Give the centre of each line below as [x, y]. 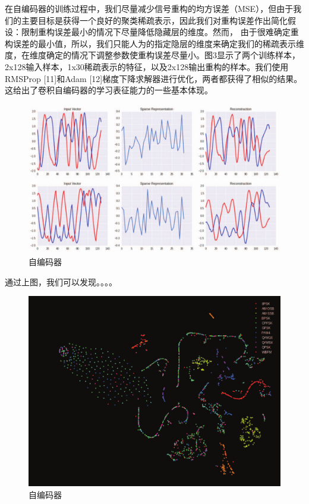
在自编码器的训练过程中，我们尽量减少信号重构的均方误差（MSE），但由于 [149, 8]
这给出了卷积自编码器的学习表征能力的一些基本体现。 [109, 90]
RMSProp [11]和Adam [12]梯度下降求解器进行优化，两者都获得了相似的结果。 [154, 78]
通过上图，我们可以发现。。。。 [61, 281]
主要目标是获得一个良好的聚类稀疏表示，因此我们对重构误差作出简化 [154, 20]
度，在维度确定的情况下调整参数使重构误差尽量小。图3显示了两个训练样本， [152, 55]
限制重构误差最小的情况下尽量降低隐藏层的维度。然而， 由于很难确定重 [160, 32]
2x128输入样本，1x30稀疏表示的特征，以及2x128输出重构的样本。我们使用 [147, 66]
